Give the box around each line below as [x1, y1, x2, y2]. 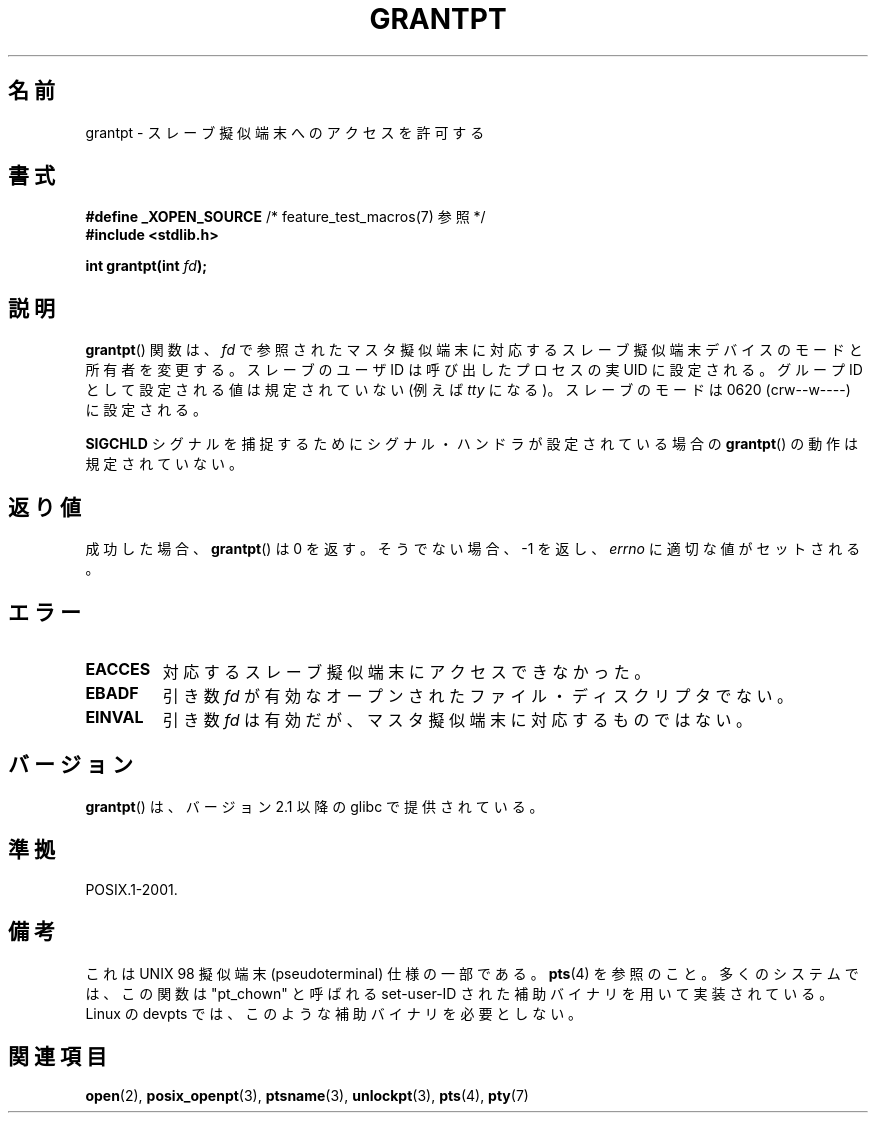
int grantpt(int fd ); [85, 257, 207, 275]
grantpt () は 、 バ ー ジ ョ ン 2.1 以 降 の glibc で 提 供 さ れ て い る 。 [85, 797, 544, 815]
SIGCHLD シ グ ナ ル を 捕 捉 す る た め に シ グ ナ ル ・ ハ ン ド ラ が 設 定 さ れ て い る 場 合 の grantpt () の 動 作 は [85, 435, 859, 453]
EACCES [85, 658, 151, 679]
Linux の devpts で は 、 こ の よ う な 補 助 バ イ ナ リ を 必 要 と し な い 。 [85, 1004, 583, 1022]
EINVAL [85, 706, 144, 727]
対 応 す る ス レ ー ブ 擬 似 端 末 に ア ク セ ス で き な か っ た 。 [162, 661, 651, 682]
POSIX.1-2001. [85, 880, 178, 898]
